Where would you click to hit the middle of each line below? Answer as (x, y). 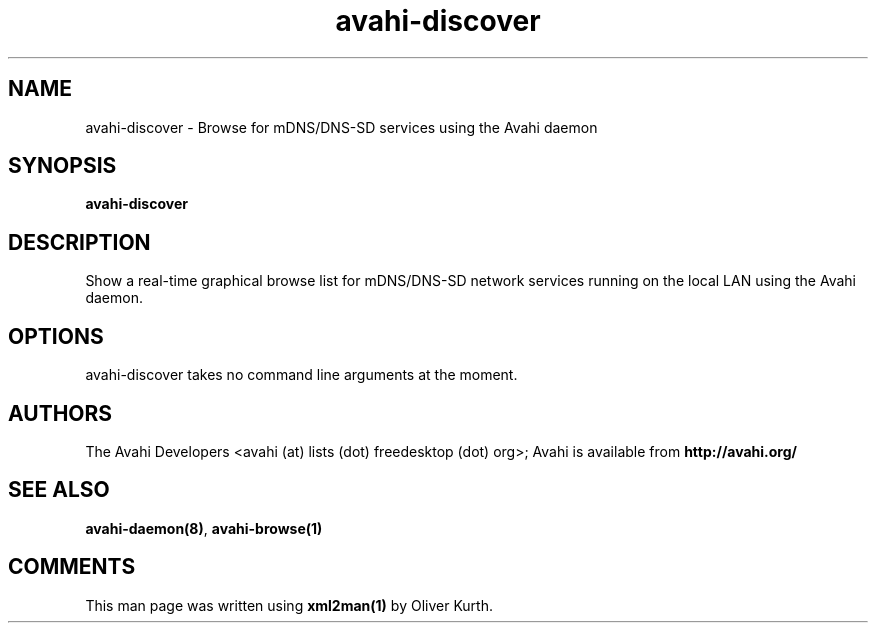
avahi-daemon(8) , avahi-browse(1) (204, 528)
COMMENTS (72, 567)
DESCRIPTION (79, 242)
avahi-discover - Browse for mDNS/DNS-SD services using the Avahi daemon (341, 127)
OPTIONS (56, 336)
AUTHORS (60, 413)
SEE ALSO (59, 490)
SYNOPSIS (62, 166)
